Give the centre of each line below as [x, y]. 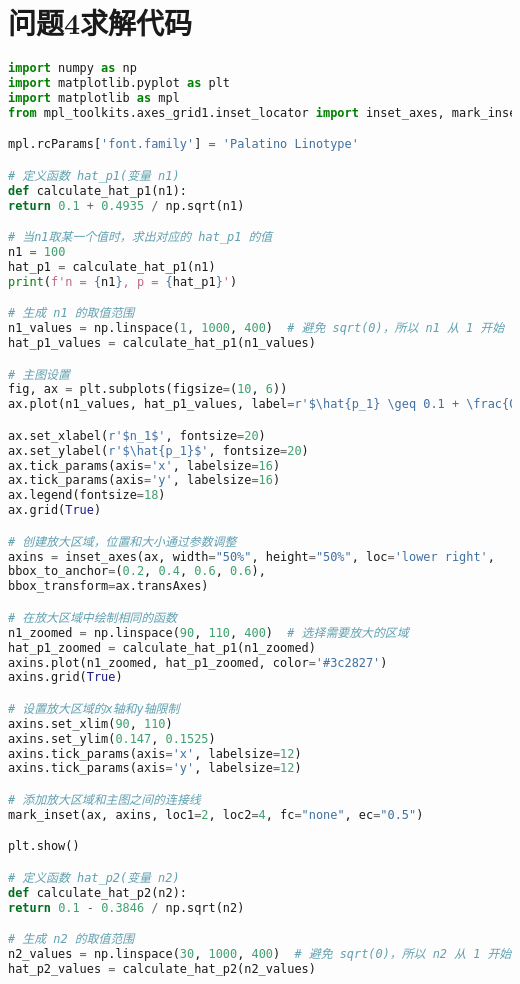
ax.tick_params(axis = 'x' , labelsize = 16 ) [144, 465]
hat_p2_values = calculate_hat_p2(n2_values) [162, 968]
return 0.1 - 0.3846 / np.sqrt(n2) [126, 907]
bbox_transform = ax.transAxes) [108, 586]
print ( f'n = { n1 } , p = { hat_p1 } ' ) [123, 281]
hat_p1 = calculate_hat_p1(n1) [112, 266]
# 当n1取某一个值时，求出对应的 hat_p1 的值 [140, 237]
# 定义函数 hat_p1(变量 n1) [94, 175]
